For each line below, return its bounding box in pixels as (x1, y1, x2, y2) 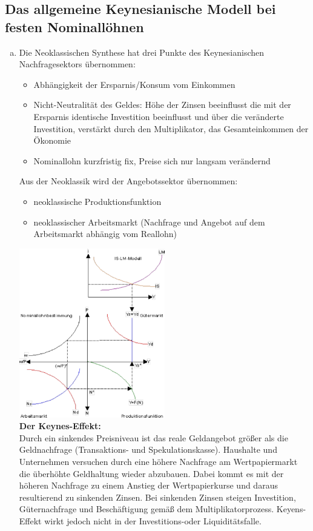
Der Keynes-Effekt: (19, 419, 101, 432)
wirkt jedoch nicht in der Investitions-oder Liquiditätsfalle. (44, 514, 262, 527)
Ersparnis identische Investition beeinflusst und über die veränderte (33, 110, 284, 122)
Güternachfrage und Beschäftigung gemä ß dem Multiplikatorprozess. (19, 503, 274, 515)
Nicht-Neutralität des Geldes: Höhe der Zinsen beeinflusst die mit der (33, 98, 291, 111)
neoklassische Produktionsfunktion (33, 195, 162, 207)
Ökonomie (33, 134, 71, 147)
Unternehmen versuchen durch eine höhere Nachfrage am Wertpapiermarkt (19, 455, 298, 467)
